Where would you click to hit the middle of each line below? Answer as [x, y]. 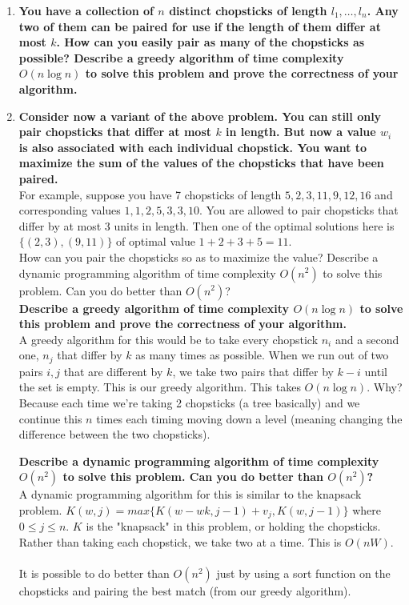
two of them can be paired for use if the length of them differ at [200, 26]
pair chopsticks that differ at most [115, 132]
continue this [50, 418]
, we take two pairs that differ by [253, 371]
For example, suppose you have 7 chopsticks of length [150, 194]
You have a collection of [86, 10]
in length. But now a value [301, 132]
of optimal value [156, 241]
